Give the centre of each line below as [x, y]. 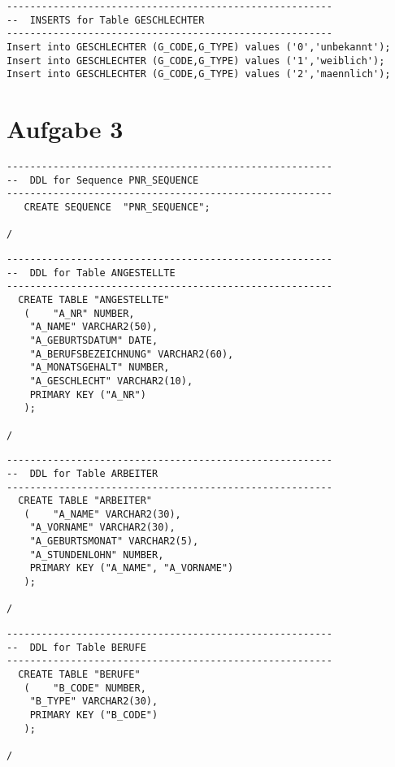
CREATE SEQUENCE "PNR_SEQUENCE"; [117, 208]
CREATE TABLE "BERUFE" [79, 675]
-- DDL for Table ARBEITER [82, 473]
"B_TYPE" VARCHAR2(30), [94, 702]
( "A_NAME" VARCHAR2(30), [102, 514]
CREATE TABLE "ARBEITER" [85, 501]
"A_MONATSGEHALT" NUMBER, [100, 368]
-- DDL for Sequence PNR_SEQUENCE [103, 180]
